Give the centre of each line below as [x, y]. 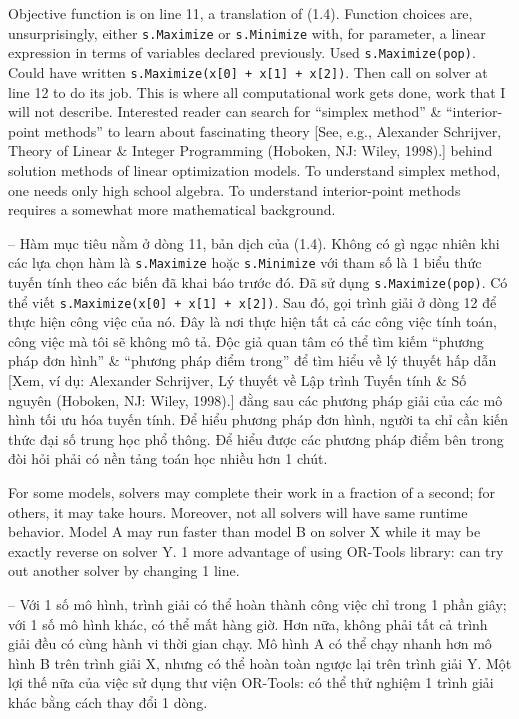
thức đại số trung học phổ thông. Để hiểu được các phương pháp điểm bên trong [256, 438]
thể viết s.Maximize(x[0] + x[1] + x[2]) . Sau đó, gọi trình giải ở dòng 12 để [252, 301]
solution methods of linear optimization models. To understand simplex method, [254, 169]
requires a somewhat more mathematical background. [172, 209]
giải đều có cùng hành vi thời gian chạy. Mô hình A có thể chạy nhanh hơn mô [250, 643]
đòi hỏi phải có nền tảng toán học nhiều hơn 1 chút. [168, 458]
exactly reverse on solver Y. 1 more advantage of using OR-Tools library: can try [256, 550]
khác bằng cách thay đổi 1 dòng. [108, 701]
